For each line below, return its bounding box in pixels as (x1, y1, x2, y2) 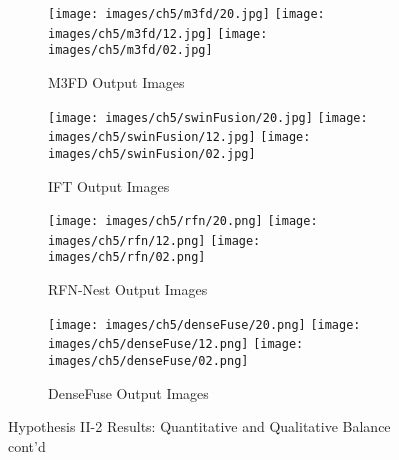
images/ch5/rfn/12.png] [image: (48, 233, 261, 248)
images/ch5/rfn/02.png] (48, 250, 206, 265)
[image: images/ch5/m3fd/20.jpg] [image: (48, 7, 325, 21)
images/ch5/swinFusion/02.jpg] (48, 146, 256, 161)
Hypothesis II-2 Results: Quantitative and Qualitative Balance (8, 416, 391, 437)
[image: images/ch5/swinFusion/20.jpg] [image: (48, 110, 368, 125)
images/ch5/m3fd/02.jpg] (48, 43, 213, 58)
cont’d (8, 435, 46, 456)
